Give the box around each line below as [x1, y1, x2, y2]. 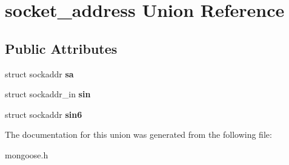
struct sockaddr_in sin [5, 88, 91, 100]
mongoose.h [5, 148, 48, 161]
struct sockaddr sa [5, 67, 74, 80]
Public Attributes [5, 39, 118, 57]
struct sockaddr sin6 [5, 108, 82, 120]
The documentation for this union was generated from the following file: [5, 128, 272, 141]
